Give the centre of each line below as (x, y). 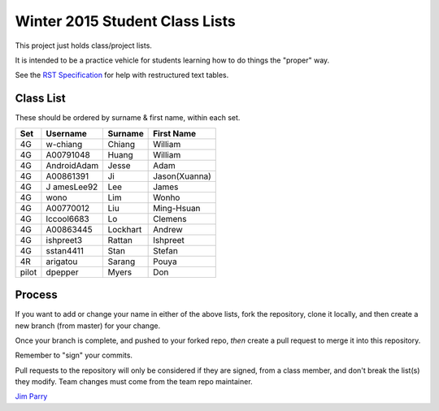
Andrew (168, 229)
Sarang (122, 262)
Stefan (165, 250)
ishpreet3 (64, 240)
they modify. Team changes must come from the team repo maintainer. (134, 382)
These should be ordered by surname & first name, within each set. (128, 118)
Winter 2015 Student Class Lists (125, 21)
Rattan (120, 240)
